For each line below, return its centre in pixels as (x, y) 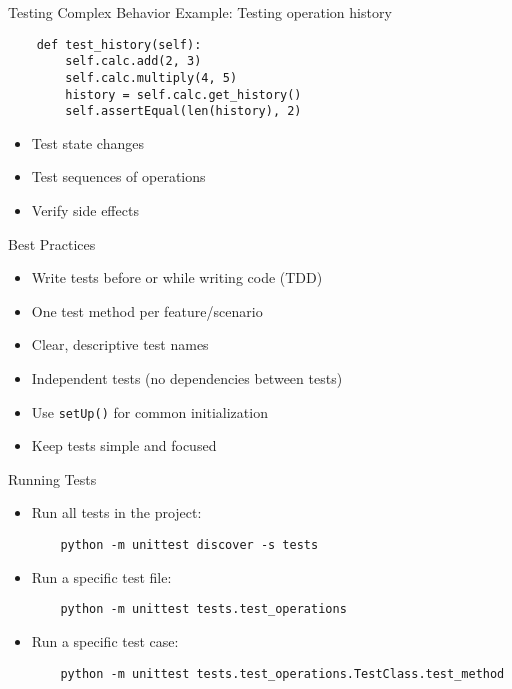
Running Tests (52, 478)
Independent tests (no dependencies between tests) (187, 378)
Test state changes (87, 142)
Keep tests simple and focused (124, 445)
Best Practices (52, 243)
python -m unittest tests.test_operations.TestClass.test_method (282, 673)
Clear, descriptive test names (120, 344)
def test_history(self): (119, 44)
